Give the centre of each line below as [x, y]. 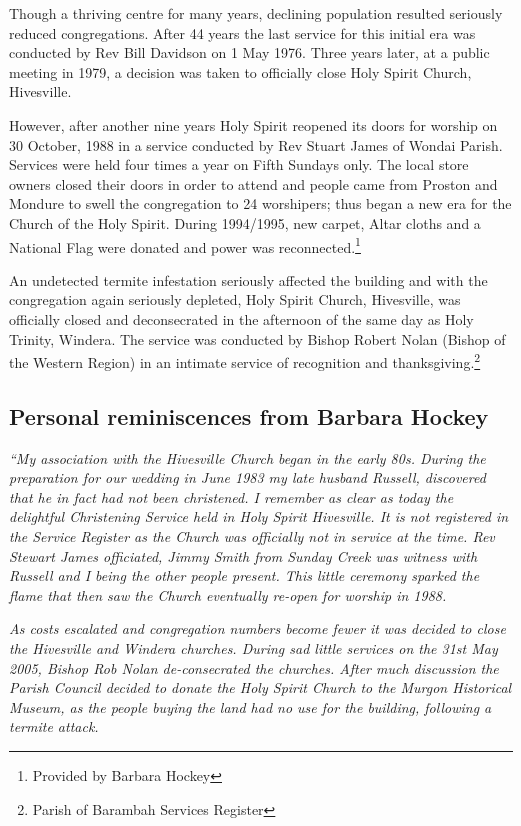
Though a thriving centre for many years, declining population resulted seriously [256, 13]
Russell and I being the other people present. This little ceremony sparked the [244, 575]
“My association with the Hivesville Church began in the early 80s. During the [247, 457]
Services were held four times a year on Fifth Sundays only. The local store [239, 164]
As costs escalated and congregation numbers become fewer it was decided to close [257, 628]
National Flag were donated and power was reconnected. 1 [185, 245]
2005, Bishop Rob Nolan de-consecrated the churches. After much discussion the [254, 667]
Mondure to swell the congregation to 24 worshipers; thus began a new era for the [260, 203]
